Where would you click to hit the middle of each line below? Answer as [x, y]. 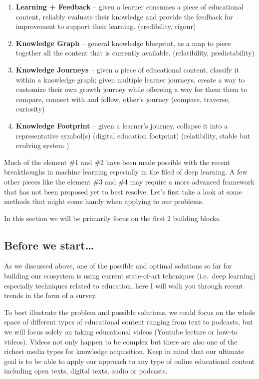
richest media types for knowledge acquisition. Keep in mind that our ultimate [124, 351]
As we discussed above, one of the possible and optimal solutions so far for [118, 266]
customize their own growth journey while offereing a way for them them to [131, 89]
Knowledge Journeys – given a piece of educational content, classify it [127, 69]
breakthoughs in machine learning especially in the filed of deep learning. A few [126, 172]
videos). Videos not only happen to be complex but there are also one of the [121, 341]
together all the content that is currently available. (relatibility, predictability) [135, 53]
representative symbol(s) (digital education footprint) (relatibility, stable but [133, 135]
